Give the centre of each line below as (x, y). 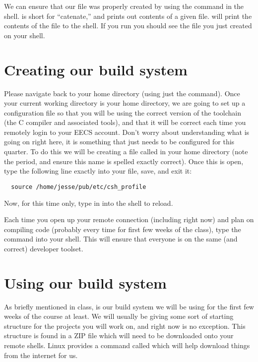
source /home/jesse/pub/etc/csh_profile (79, 187)
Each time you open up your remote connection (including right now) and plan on (129, 219)
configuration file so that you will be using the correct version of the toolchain (123, 112)
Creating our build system (96, 69)
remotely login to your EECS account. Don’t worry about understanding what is (127, 132)
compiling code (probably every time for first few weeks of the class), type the (123, 229)
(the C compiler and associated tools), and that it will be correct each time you (125, 122)
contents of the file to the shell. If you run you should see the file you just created (128, 26)
